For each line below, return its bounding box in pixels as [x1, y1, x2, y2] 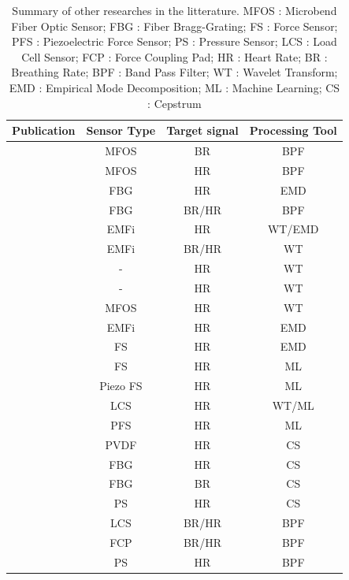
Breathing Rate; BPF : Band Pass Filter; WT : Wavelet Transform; [11, 64, 338, 80]
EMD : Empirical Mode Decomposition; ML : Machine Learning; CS [9, 79, 340, 95]
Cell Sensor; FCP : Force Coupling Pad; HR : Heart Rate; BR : [21, 48, 328, 65]
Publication [12, 122, 76, 139]
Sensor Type [86, 122, 156, 139]
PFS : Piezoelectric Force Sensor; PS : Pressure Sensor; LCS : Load [12, 33, 337, 50]
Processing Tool [249, 122, 337, 139]
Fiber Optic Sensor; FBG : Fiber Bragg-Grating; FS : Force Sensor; [11, 17, 338, 34]
